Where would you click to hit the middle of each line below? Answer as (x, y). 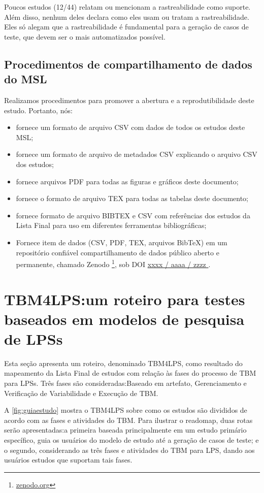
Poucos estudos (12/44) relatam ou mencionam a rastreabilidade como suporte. (127, 7)
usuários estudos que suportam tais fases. (68, 460)
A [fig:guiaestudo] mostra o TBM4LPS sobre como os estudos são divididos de (126, 410)
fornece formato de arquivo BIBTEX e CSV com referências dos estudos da (133, 215)
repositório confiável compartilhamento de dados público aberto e (118, 252)
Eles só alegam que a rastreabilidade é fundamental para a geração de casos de (126, 27)
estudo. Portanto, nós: (38, 110)
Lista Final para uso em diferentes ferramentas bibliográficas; (111, 225)
